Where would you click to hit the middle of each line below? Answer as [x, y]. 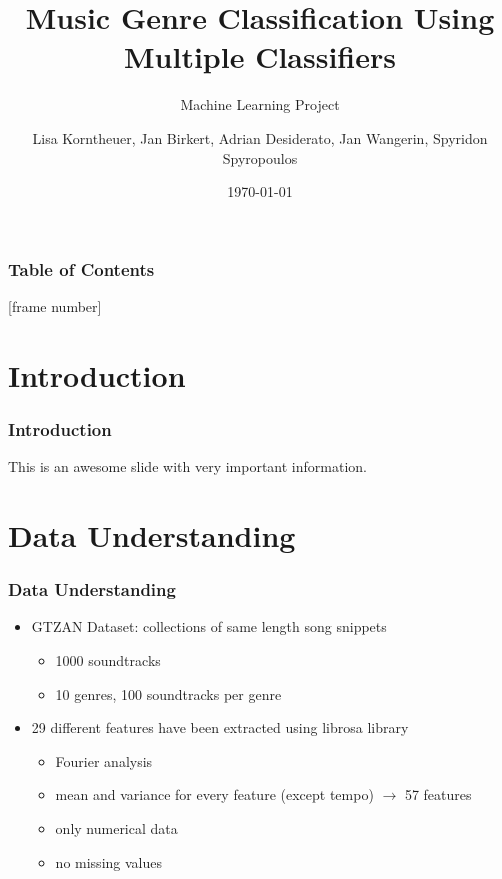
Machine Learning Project [260, 104]
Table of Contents [81, 268]
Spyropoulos [260, 157]
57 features [438, 794]
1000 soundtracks [108, 659]
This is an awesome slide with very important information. [187, 466]
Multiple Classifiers [260, 56]
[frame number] [55, 305]
